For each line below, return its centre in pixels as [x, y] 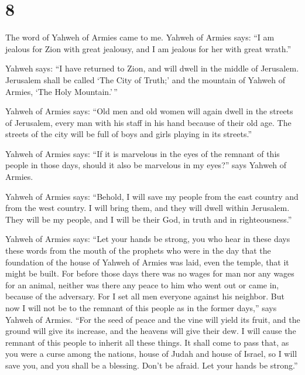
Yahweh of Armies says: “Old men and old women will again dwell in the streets [149, 111]
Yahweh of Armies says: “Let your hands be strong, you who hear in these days [148, 239]
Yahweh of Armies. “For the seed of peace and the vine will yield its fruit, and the [153, 319]
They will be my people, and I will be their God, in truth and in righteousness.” [149, 219]
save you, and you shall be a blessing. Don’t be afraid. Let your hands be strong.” [152, 365]
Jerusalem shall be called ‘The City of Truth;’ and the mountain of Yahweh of [145, 79]
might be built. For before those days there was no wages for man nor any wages [150, 273]
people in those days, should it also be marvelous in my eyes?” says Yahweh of [146, 165]
